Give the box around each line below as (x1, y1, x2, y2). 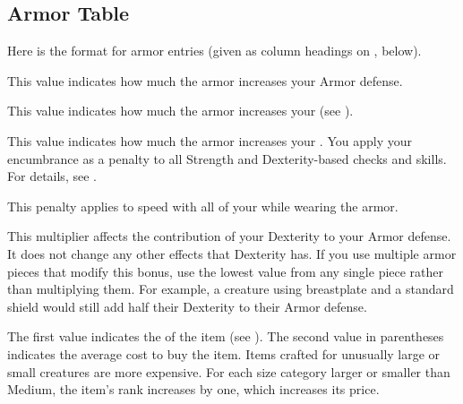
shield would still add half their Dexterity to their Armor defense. (7, 297, 367, 315)
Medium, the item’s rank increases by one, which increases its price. (7, 380, 380, 399)
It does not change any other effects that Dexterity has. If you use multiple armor (7, 244, 457, 262)
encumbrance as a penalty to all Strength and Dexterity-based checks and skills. (7, 149, 447, 168)
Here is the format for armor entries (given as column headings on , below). (7, 41, 422, 60)
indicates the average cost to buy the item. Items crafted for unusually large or (7, 344, 441, 363)
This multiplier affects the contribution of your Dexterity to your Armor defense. (7, 227, 451, 245)
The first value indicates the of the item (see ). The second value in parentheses (7, 327, 444, 346)
